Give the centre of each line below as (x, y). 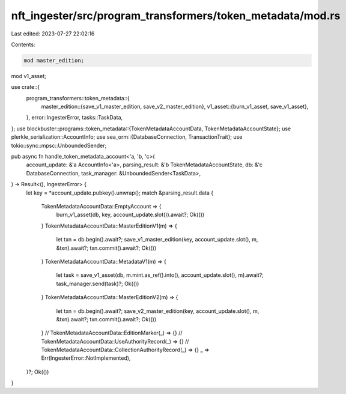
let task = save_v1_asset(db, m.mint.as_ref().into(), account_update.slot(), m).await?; (160, 275)
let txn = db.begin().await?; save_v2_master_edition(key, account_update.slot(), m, (158, 311)
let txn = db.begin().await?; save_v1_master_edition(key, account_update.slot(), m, (157, 240)
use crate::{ (26, 87)
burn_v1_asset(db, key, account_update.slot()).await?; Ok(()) (130, 215)
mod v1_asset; (29, 76)
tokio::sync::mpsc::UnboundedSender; (59, 145)
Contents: (23, 44)
